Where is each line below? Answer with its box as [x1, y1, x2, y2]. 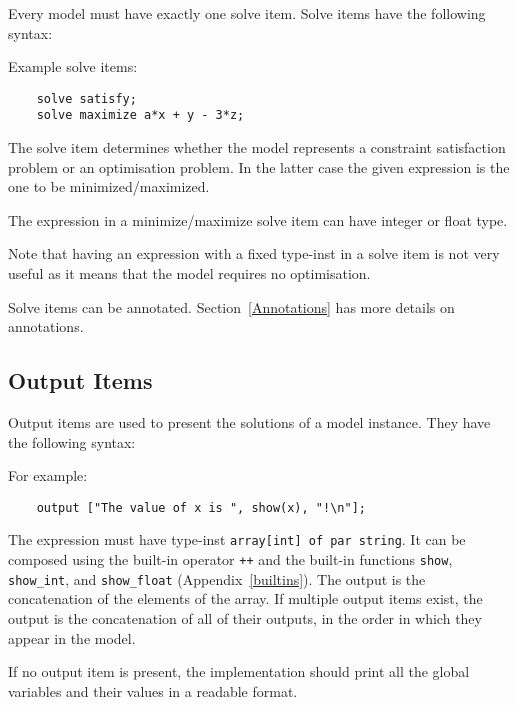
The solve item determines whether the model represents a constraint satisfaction [8, 137, 506, 158]
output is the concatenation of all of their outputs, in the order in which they [8, 608, 482, 629]
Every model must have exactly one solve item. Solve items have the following [8, 3, 486, 23]
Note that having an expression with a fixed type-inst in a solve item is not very [8, 243, 500, 264]
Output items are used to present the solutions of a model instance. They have [8, 412, 491, 433]
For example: [8, 465, 88, 486]
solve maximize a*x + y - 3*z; [36, 108, 245, 123]
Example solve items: [8, 56, 138, 77]
